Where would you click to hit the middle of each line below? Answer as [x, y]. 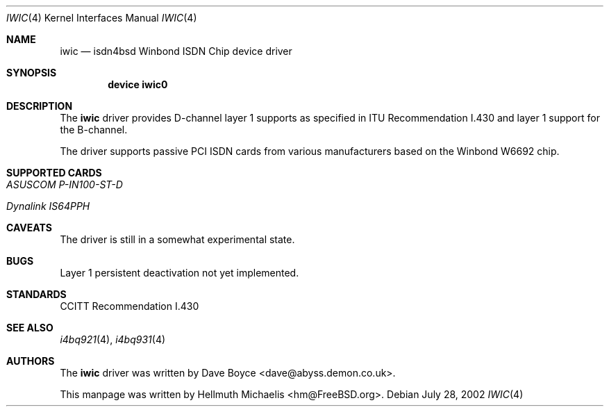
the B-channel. [94, 130]
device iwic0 [138, 84]
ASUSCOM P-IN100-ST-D [65, 184]
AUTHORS [31, 361]
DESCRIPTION [40, 106]
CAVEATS [29, 228]
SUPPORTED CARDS [54, 173]
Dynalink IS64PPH [48, 206]
